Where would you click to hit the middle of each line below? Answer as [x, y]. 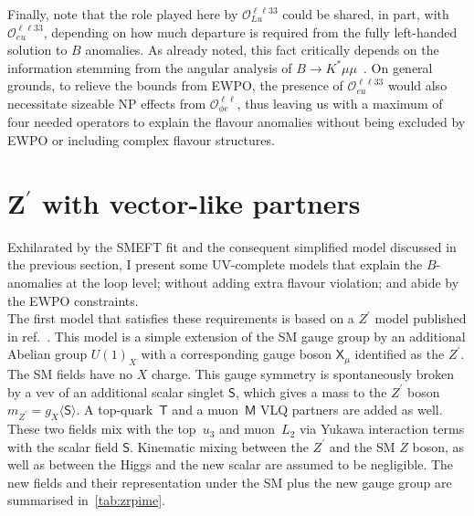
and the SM [362, 446]
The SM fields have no [70, 374]
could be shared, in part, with [366, 14]
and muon [248, 429]
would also [417, 85]
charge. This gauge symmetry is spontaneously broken [302, 374]
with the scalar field [63, 446]
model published [421, 318]
